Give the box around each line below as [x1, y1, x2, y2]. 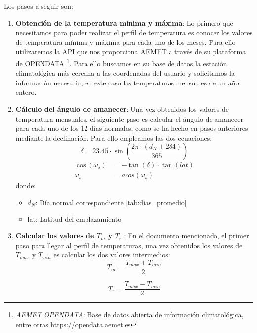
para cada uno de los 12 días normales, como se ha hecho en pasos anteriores [15, 123, 248, 133]
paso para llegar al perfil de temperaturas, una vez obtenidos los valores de [15, 240, 243, 250]
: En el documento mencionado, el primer [124, 230, 249, 241]
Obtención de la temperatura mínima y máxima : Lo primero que [15, 17, 233, 28]
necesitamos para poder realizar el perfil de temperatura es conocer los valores [15, 27, 253, 38]
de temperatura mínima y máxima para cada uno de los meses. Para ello [15, 37, 236, 47]
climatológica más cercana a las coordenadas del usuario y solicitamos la [15, 68, 235, 78]
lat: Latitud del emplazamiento [27, 213, 122, 224]
